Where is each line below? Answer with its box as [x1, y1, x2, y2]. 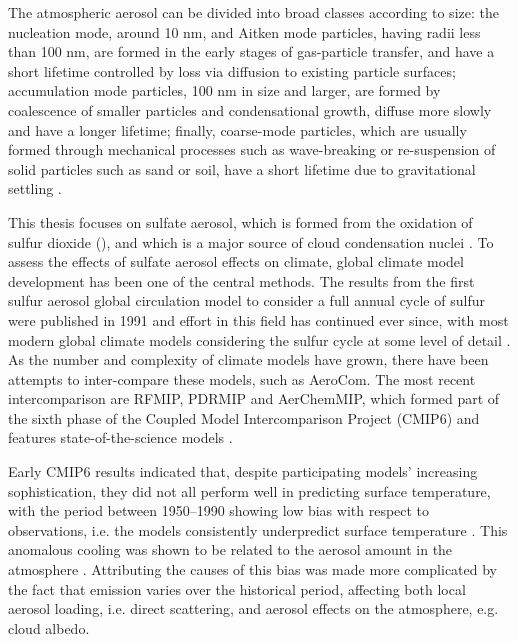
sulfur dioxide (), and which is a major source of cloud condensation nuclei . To [8, 231, 494, 252]
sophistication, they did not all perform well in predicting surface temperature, [8, 480, 491, 501]
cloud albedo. [8, 617, 90, 638]
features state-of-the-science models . [8, 427, 233, 448]
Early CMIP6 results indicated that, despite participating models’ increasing [8, 461, 478, 482]
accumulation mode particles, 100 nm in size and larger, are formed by [8, 80, 441, 101]
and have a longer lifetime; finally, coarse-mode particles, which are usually [8, 119, 467, 140]
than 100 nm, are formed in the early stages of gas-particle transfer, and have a [8, 41, 495, 62]
